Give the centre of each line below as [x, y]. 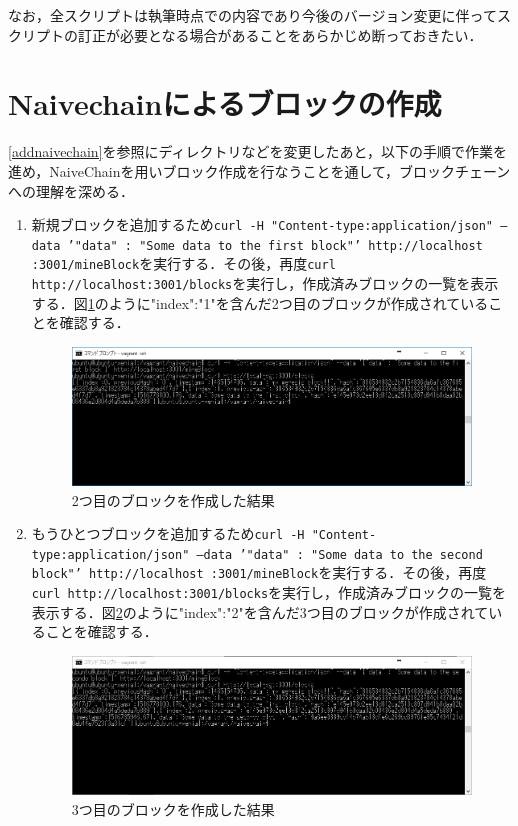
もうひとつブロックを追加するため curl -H [168, 533]
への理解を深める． [71, 190]
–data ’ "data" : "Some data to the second [339, 554]
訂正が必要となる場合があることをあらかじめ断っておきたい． [280, 34]
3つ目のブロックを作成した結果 [173, 808]
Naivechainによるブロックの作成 [225, 103]
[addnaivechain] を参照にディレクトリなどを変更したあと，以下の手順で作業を [257, 151]
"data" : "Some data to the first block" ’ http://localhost [278, 245]
